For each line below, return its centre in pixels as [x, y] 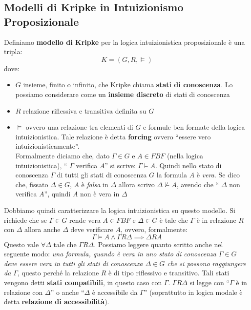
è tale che [174, 220]
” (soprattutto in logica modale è [193, 292]
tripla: [13, 51]
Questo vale [21, 244]
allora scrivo [136, 184]
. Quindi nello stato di [188, 165]
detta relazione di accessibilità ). [57, 301]
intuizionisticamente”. [47, 146]
